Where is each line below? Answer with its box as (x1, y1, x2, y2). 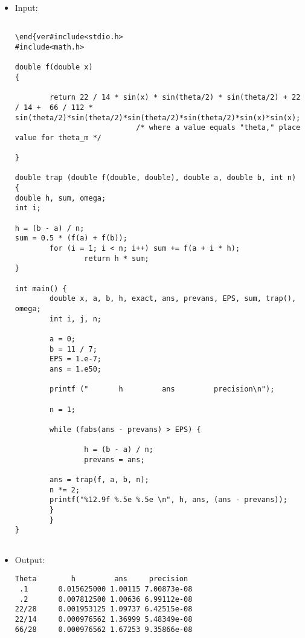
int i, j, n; (50, 314, 101, 323)
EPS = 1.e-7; (50, 355, 101, 364)
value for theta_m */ (14, 133, 101, 142)
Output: (14, 553, 45, 565)
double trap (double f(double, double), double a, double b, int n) (14, 173, 297, 182)
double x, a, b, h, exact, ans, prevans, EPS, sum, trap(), (50, 294, 297, 303)
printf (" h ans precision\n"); (50, 385, 275, 394)
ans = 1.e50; (50, 364, 101, 373)
